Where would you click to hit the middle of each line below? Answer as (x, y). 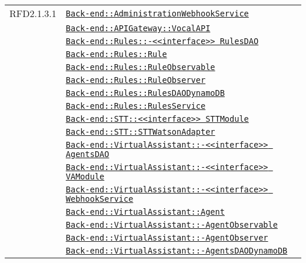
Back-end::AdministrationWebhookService (157, 13)
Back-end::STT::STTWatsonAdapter (140, 132)
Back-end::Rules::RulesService (136, 106)
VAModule (85, 177)
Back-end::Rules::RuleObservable (140, 67)
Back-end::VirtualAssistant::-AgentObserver (167, 238)
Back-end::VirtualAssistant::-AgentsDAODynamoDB (177, 251)
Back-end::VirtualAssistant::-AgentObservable (172, 225)
